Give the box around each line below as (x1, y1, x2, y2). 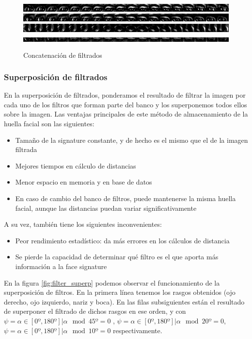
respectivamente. (113, 325, 162, 335)
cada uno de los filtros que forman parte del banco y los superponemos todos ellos (4, 99, 247, 109)
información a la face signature (15, 261, 107, 271)
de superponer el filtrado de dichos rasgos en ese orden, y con (4, 306, 186, 316)
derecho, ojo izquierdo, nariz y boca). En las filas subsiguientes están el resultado (4, 296, 245, 306)
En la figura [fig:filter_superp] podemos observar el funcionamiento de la (4, 277, 220, 288)
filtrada (15, 144, 37, 154)
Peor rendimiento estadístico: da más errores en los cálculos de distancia (15, 235, 230, 245)
